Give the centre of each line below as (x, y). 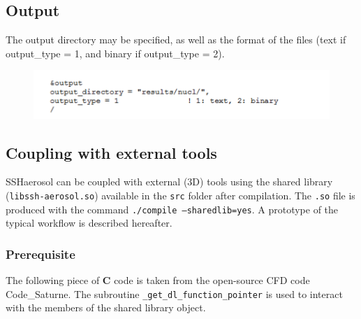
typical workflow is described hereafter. (89, 223)
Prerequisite (40, 254)
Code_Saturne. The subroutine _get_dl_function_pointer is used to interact (174, 293)
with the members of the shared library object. (106, 307)
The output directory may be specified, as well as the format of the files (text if (176, 40)
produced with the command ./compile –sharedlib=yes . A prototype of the (172, 209)
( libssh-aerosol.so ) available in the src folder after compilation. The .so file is (180, 196)
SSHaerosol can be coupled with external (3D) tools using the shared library (169, 182)
